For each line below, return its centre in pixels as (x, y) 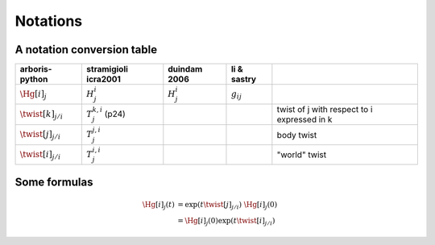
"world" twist (301, 155)
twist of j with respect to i (325, 110)
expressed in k (304, 119)
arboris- (36, 69)
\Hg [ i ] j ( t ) (158, 206)
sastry (244, 79)
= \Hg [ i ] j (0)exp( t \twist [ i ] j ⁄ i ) (226, 222)
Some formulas (54, 182)
